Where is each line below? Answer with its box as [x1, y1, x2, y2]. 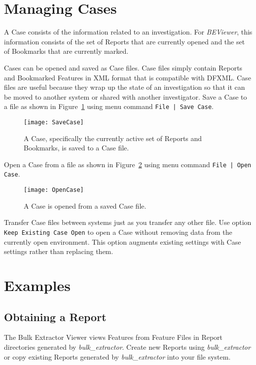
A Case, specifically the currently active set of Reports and [24, 133, 202, 143]
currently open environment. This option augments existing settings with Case [4, 236, 241, 247]
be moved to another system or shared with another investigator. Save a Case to [4, 91, 247, 102]
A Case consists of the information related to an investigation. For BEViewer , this [4, 27, 253, 37]
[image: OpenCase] [24, 186, 84, 194]
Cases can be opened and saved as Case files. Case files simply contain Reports [4, 62, 243, 73]
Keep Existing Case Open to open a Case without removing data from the [4, 226, 232, 237]
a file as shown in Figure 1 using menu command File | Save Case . [4, 101, 214, 111]
